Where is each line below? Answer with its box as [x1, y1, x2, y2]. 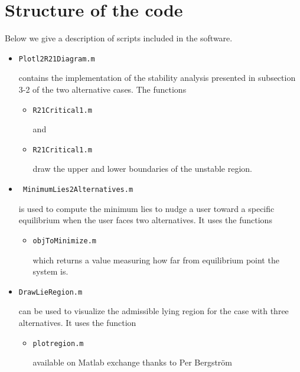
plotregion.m [32, 339, 84, 348]
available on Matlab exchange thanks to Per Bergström [32, 356, 233, 368]
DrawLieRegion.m [18, 288, 83, 296]
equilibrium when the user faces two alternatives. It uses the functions [18, 214, 272, 226]
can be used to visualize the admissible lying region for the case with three [18, 305, 289, 317]
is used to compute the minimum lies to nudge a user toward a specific [18, 202, 275, 214]
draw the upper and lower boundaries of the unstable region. [32, 162, 252, 175]
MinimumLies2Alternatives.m [22, 185, 133, 194]
